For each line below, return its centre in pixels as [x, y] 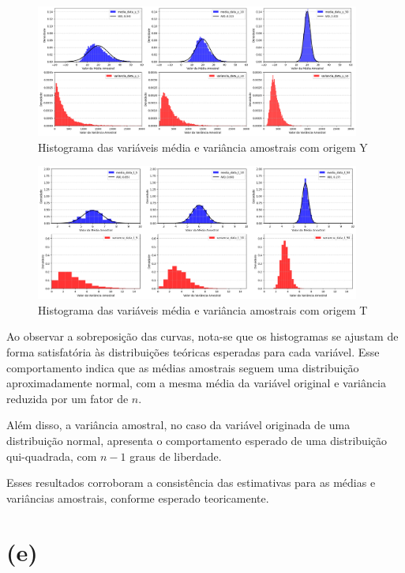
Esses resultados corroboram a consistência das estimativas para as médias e [191, 483]
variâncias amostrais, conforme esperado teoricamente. [138, 498]
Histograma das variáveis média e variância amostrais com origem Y [203, 147]
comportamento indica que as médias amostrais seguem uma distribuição [183, 367]
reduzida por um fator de [67, 398]
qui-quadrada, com [52, 456]
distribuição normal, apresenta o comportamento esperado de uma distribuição [197, 440]
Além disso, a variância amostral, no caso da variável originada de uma [178, 425]
